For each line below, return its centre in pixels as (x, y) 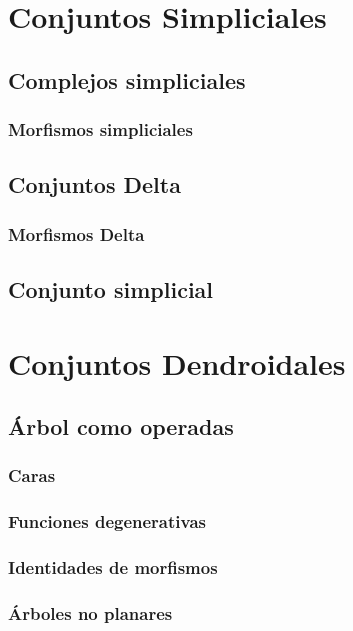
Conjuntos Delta (94, 184)
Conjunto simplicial (111, 289)
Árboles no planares (90, 613)
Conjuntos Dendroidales (177, 362)
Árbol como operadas (121, 426)
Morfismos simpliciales (100, 129)
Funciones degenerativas (107, 521)
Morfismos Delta (76, 233)
